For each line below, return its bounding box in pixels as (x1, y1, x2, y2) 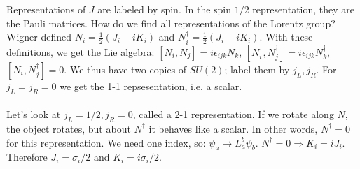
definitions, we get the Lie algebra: (6, 44, 155, 59)
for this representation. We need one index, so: (6, 135, 206, 149)
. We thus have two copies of (64, 61, 187, 76)
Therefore (6, 149, 48, 164)
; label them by (224, 61, 290, 76)
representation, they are (252, 2, 355, 17)
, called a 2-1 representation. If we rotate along (132, 107, 334, 122)
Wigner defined (6, 29, 72, 44)
